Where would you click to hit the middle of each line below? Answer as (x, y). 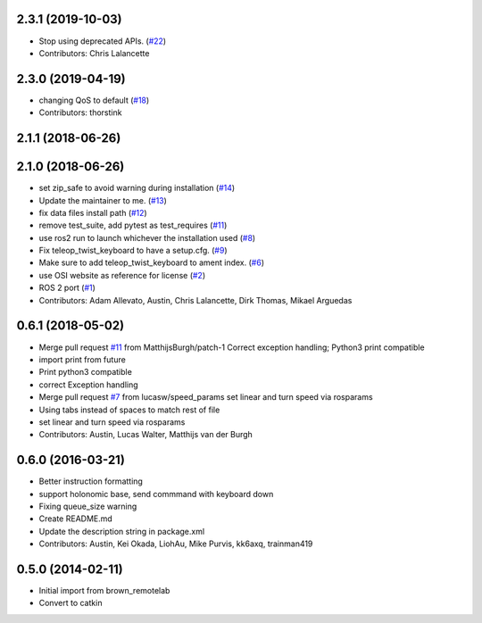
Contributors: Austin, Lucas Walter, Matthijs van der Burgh (146, 435)
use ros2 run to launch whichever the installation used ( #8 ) (147, 237)
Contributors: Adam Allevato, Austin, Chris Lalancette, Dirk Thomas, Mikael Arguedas (195, 300)
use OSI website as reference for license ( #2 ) (122, 275)
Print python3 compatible (86, 372)
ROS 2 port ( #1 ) (67, 288)
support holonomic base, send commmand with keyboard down (156, 494)
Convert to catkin (71, 603)
